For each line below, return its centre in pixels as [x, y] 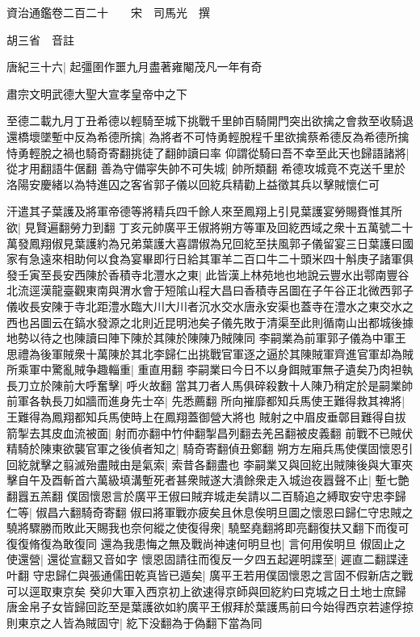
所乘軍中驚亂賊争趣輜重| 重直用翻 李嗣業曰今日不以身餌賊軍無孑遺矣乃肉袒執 [210, 369]
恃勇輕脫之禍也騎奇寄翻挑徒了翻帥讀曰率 [114, 152]
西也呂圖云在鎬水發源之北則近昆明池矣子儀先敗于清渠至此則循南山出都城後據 [210, 322]
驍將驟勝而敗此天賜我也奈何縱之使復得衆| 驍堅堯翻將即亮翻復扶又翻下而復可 [208, 528]
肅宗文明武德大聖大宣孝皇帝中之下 [97, 93]
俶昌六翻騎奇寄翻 [81, 511]
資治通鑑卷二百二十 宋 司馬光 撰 [108, 12]
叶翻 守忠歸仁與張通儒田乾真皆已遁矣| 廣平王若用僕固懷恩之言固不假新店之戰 [210, 575]
